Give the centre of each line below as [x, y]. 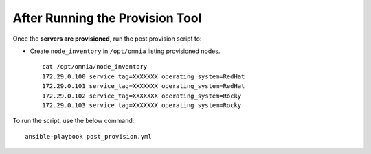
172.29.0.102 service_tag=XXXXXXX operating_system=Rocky [142, 96]
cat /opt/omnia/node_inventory [95, 67]
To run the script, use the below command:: [75, 121]
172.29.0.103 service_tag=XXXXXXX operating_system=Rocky [142, 105]
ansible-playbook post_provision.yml [89, 136]
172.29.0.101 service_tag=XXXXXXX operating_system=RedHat [144, 86]
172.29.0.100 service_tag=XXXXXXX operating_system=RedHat [144, 76]
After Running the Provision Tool [107, 18]
